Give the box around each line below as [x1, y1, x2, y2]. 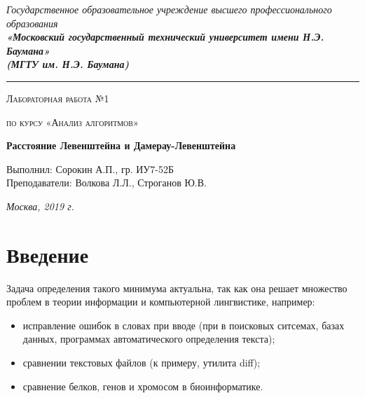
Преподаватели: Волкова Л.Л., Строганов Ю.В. [6, 175, 207, 190]
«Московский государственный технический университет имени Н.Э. [6, 29, 324, 44]
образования [6, 15, 58, 30]
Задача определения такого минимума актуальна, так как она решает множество [6, 280, 347, 295]
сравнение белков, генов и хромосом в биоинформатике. [22, 378, 263, 393]
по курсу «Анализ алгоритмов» [6, 114, 139, 129]
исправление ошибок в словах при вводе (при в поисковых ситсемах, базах [22, 317, 345, 332]
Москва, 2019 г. [6, 198, 74, 213]
